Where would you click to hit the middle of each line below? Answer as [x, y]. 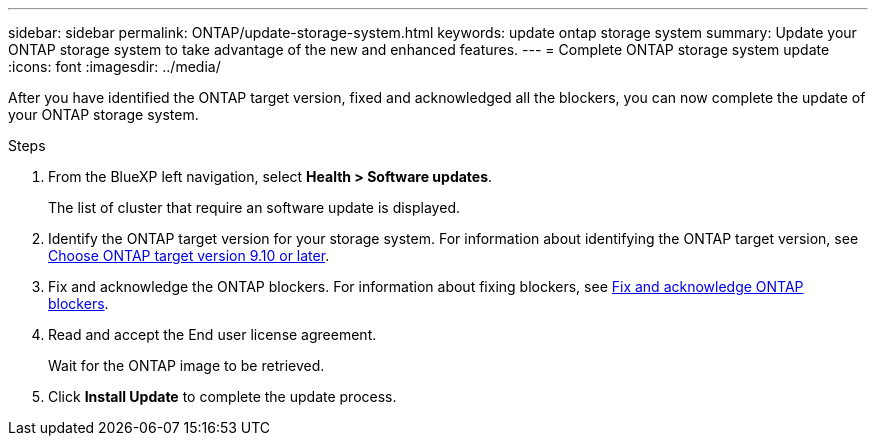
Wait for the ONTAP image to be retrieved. [186, 365]
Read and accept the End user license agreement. [212, 334]
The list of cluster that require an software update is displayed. [254, 207]
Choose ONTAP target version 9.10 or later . [189, 255]
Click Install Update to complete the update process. [222, 396]
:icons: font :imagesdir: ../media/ [114, 66]
